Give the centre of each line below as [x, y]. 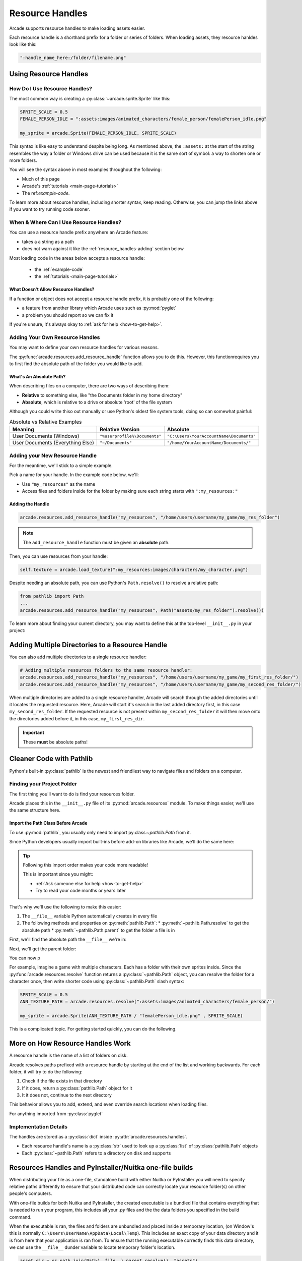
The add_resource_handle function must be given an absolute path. [96, 542]
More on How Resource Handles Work [70, 1043]
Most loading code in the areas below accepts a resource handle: [77, 258]
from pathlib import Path [52, 596]
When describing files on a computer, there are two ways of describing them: [89, 386]
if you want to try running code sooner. [50, 209]
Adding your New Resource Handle [53, 455]
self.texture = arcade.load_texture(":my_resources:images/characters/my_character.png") [134, 569]
